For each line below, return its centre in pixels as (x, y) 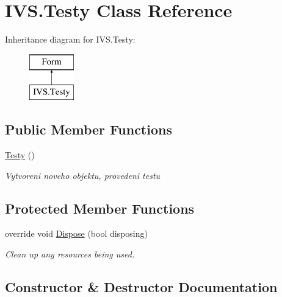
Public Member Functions (89, 129)
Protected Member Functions (100, 208)
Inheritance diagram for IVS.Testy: (70, 39)
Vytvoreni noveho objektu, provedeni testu (83, 175)
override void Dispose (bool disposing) (76, 233)
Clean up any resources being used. (70, 254)
